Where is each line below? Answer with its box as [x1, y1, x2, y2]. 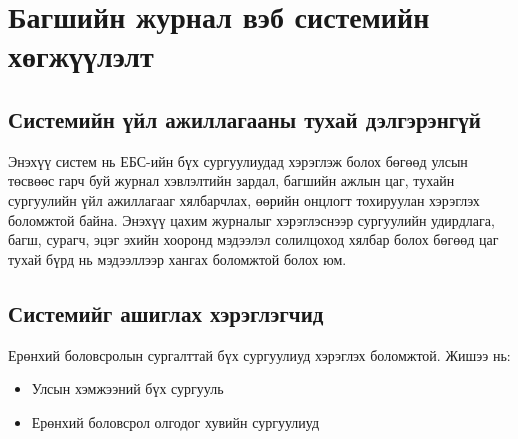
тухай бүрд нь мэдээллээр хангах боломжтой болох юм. [8, 248, 347, 269]
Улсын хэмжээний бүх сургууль [31, 378, 224, 399]
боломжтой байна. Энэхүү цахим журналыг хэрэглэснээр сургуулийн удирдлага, [8, 209, 495, 230]
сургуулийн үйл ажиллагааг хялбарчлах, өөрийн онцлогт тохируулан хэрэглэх [8, 189, 480, 210]
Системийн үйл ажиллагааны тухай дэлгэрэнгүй [8, 103, 481, 134]
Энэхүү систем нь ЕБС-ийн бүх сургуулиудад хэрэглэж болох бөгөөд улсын [8, 150, 468, 171]
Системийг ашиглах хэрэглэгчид [8, 297, 324, 328]
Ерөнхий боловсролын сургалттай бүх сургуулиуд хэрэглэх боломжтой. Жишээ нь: [8, 344, 511, 365]
